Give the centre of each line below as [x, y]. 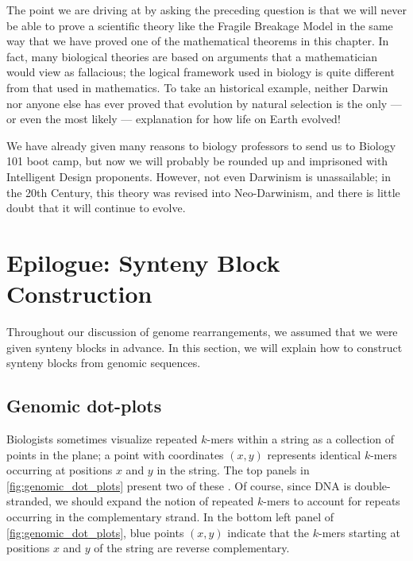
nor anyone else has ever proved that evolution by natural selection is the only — [204, 103]
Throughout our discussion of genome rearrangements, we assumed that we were [202, 332]
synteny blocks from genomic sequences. [104, 363]
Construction [79, 294]
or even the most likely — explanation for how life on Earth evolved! [174, 119]
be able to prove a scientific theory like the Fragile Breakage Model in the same [200, 25]
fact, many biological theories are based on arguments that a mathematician [192, 56]
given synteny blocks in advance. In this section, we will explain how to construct [205, 347]
